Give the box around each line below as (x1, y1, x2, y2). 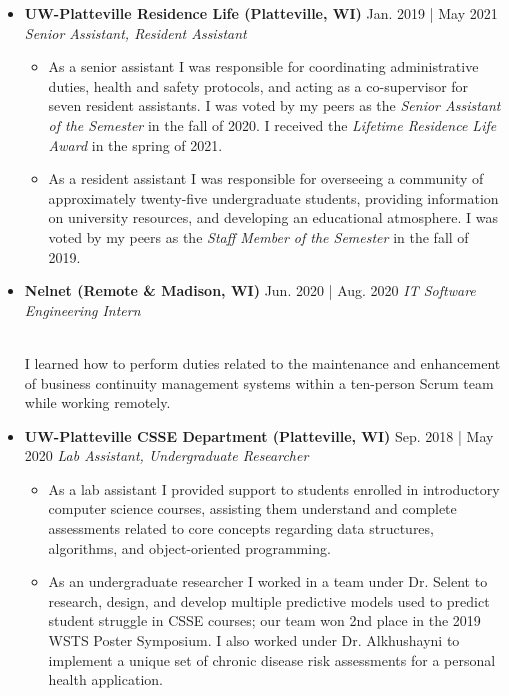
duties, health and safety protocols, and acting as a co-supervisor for (48, 75, 469, 96)
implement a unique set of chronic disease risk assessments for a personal (48, 649, 496, 670)
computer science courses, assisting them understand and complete (48, 498, 457, 519)
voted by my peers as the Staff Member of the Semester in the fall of (48, 226, 469, 247)
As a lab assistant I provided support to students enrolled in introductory (48, 478, 500, 499)
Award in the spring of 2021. (48, 134, 223, 155)
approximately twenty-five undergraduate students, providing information (48, 187, 499, 208)
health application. (48, 669, 163, 690)
